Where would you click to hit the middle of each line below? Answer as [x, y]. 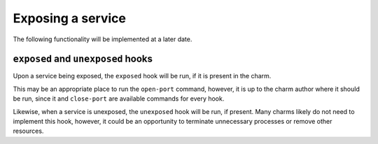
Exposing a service [69, 18]
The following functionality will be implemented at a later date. [103, 39]
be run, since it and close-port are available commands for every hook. [119, 99]
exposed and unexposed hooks [83, 59]
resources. [28, 131]
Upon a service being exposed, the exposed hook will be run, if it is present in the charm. [142, 76]
